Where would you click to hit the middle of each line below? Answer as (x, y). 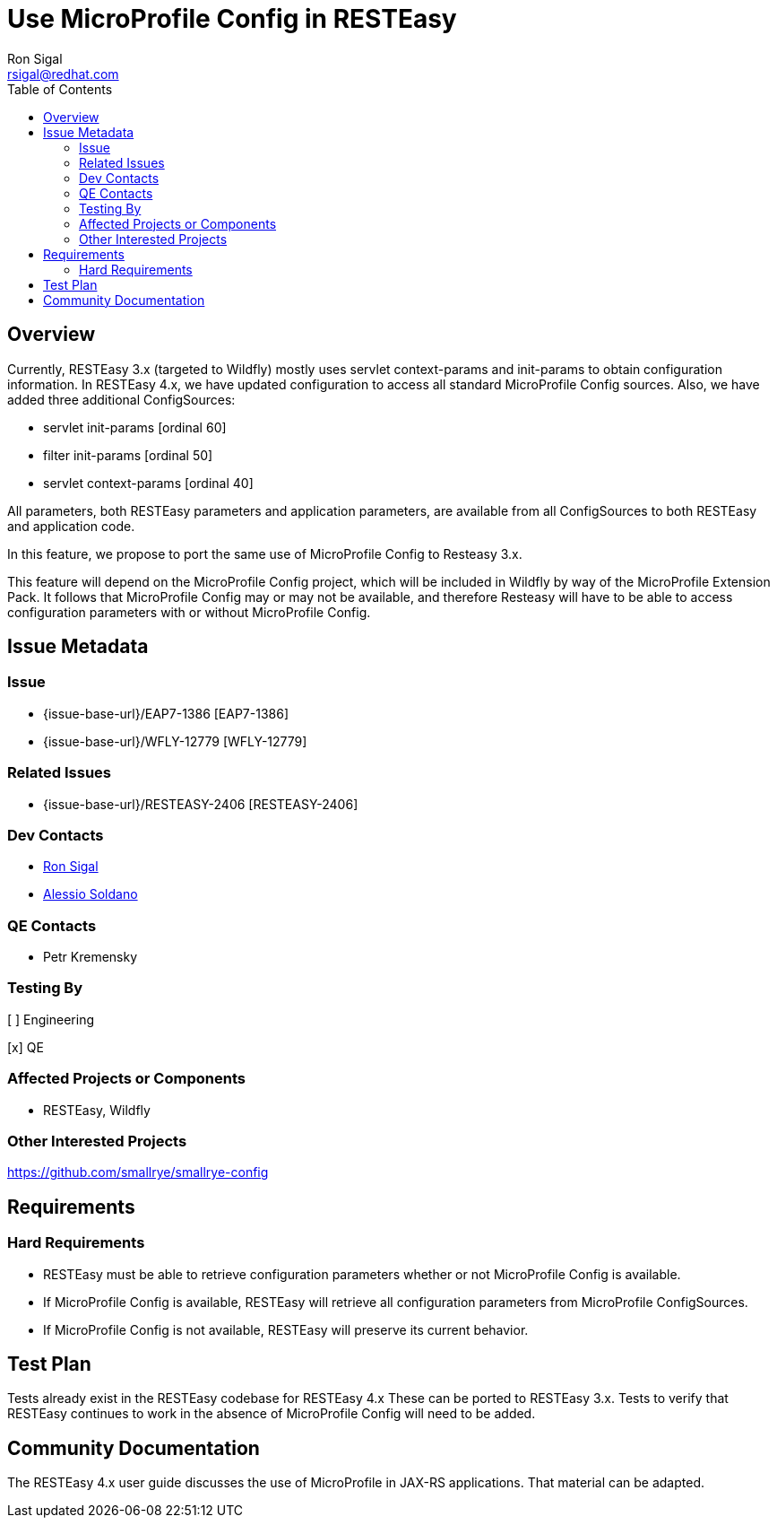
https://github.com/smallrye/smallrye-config (138, 1172)
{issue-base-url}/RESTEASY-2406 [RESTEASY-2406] (201, 804)
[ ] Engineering (51, 1019)
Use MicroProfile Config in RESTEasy (232, 19)
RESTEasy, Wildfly (97, 1110)
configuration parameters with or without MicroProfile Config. (189, 612)
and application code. (71, 526)
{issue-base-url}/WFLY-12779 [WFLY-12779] (175, 741)
